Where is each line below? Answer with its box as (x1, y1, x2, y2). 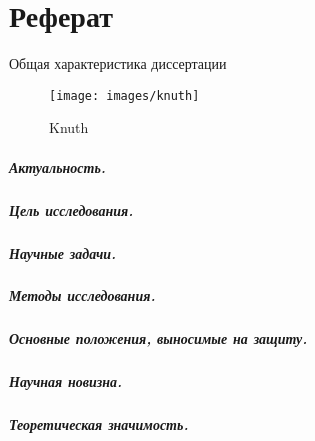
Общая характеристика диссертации (9, 53, 227, 74)
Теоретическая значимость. (9, 414, 189, 435)
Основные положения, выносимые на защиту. (9, 328, 308, 349)
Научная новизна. (9, 371, 123, 392)
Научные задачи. (9, 242, 117, 263)
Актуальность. (9, 156, 106, 177)
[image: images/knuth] (49, 88, 200, 103)
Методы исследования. (9, 285, 156, 306)
